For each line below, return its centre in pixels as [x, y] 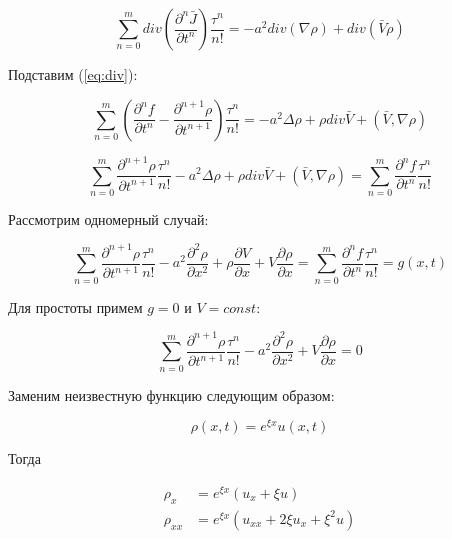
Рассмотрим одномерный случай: [108, 218]
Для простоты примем [75, 306]
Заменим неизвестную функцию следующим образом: [171, 394]
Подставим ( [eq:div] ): [73, 74]
